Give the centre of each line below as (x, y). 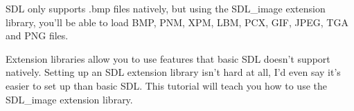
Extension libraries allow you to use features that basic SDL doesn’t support (168, 58)
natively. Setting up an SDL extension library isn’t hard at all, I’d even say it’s (173, 72)
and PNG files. (37, 36)
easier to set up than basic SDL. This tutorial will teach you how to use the (166, 85)
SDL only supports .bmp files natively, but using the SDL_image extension (166, 8)
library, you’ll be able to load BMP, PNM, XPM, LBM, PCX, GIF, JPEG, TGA (177, 22)
